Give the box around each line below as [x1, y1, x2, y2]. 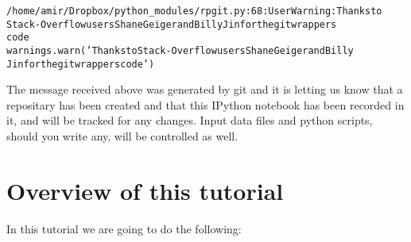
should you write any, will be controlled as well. [6, 128, 238, 144]
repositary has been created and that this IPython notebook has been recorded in [6, 96, 405, 113]
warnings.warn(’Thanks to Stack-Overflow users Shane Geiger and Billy [6, 44, 354, 56]
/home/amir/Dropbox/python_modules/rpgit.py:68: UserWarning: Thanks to [6, 6, 382, 17]
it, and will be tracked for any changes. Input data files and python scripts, [6, 112, 373, 129]
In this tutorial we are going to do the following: [6, 220, 242, 236]
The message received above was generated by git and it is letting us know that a [6, 81, 403, 98]
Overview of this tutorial [6, 174, 284, 206]
